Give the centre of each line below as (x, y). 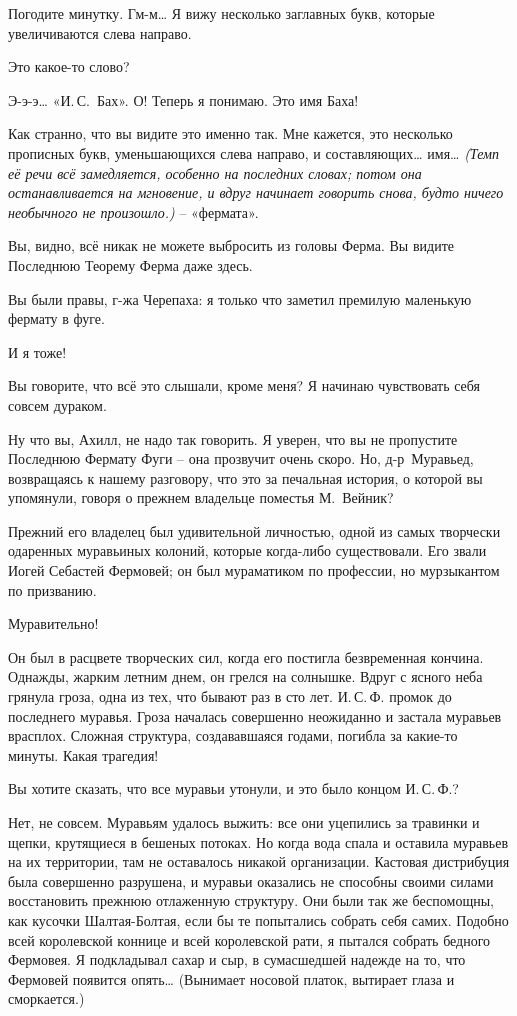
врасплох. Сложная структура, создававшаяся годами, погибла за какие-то (233, 735)
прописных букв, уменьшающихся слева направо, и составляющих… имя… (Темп (253, 152)
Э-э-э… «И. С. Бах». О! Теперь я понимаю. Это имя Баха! (183, 99)
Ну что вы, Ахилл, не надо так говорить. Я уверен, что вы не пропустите (233, 438)
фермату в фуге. (56, 318)
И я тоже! (37, 351)
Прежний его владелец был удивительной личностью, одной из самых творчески (254, 530)
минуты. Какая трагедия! (83, 754)
